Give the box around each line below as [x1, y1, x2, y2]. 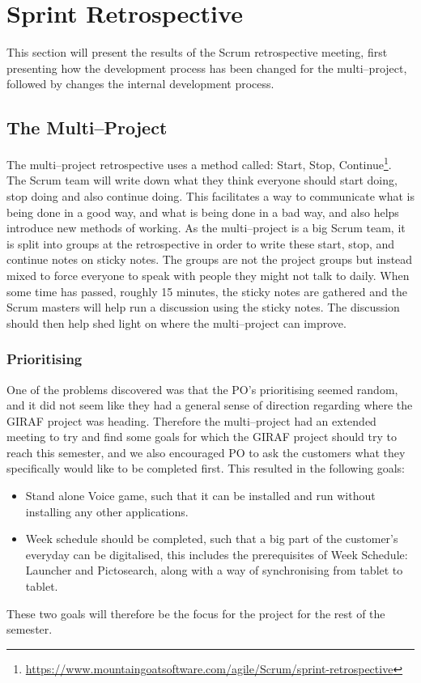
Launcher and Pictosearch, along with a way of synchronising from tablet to [25, 562, 403, 579]
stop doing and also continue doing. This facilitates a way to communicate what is [6, 187, 415, 204]
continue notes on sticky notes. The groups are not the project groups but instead [6, 251, 413, 268]
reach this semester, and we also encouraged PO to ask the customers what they [6, 443, 406, 460]
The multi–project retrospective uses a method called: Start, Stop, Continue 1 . [6, 154, 392, 172]
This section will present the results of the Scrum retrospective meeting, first [6, 44, 388, 61]
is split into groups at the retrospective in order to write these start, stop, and [6, 235, 395, 252]
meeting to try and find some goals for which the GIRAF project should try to [6, 428, 397, 445]
